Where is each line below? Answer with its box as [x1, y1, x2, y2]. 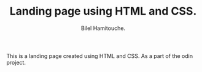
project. [6, 59, 26, 66]
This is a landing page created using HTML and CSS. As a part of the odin [6, 52, 193, 59]
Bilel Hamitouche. [80, 24, 126, 32]
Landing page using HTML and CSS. [9, 4, 197, 18]
